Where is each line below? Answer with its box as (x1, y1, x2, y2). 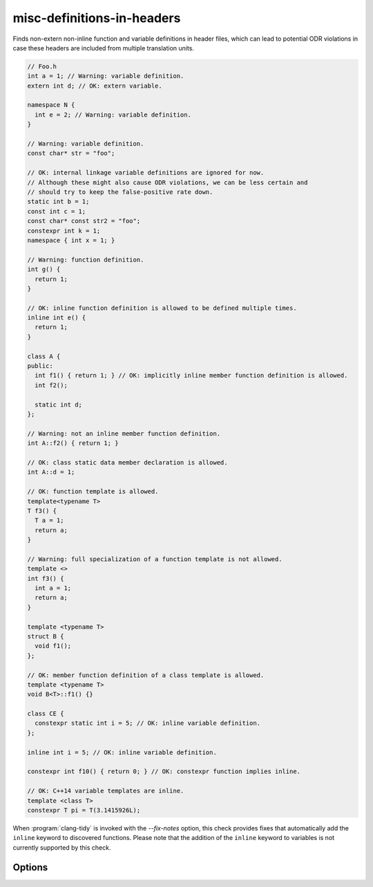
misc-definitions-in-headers (12, 10, 181, 26)
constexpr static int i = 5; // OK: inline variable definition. (35, 719, 261, 728)
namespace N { (27, 101, 75, 109)
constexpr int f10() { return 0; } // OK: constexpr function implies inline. (27, 768, 300, 776)
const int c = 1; (27, 207, 86, 215)
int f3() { (27, 574, 64, 583)
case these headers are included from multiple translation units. (12, 43, 195, 52)
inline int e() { (27, 314, 86, 322)
